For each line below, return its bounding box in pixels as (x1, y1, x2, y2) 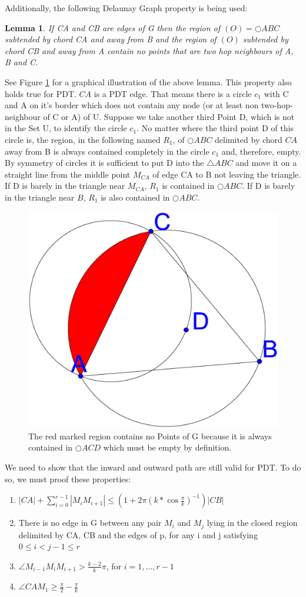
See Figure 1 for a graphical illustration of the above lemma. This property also (5, 75, 292, 88)
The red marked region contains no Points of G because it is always (28, 429, 272, 442)
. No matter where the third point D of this (137, 122, 294, 134)
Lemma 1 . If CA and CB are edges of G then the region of (5, 21, 221, 34)
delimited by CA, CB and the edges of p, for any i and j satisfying (18, 528, 258, 541)
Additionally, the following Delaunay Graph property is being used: (5, 2, 248, 14)
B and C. (5, 56, 38, 68)
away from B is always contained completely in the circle (5, 145, 209, 157)
